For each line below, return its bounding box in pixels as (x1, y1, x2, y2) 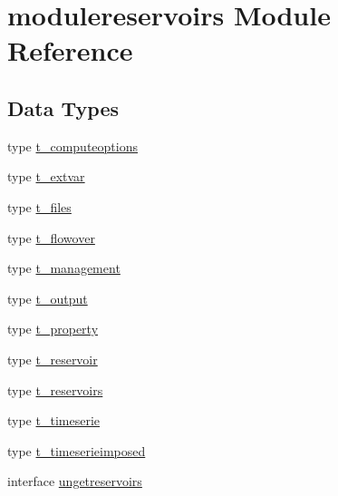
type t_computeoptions (7, 136, 138, 155)
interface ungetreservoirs (7, 472, 142, 491)
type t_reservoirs (7, 380, 103, 399)
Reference (7, 32, 133, 69)
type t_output (7, 288, 88, 307)
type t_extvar (7, 167, 85, 186)
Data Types (7, 93, 119, 122)
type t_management (7, 258, 121, 277)
